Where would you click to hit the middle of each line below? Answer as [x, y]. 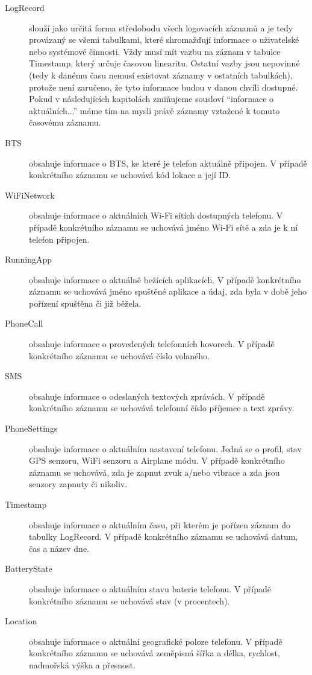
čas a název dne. [59, 548]
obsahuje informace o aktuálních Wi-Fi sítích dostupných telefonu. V [156, 215]
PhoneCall [24, 323]
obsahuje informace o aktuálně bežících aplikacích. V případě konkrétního [165, 279]
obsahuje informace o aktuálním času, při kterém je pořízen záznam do [160, 524]
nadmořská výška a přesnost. [82, 664]
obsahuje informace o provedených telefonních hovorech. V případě [152, 344]
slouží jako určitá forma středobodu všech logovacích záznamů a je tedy [161, 27]
